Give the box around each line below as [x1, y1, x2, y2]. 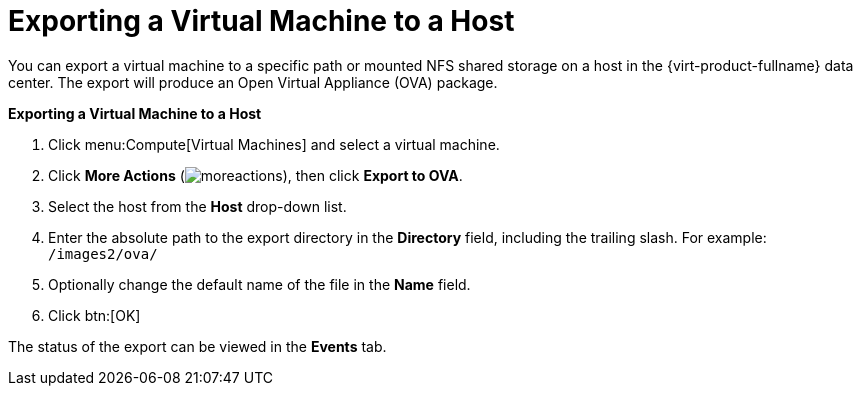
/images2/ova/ [48, 245, 158, 262]
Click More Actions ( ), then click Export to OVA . [48, 166, 463, 184]
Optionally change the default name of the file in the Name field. [48, 275, 471, 293]
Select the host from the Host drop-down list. [48, 197, 347, 215]
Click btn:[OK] [48, 306, 141, 324]
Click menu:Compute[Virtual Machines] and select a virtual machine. [48, 135, 500, 153]
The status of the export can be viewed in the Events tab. [8, 337, 387, 355]
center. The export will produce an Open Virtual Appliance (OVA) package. [8, 73, 498, 91]
